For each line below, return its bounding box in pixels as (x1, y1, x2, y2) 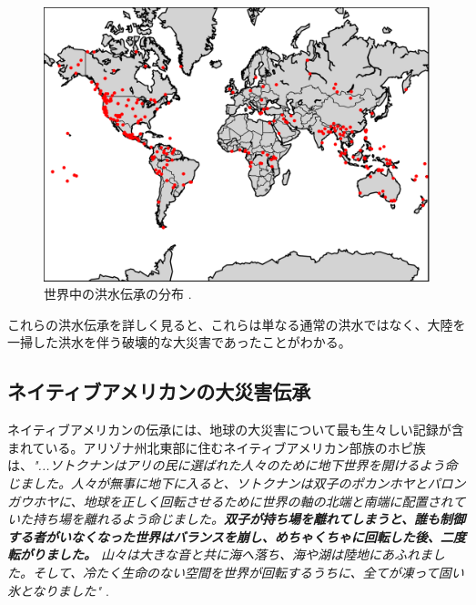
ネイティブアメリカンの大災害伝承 (7, 377, 311, 405)
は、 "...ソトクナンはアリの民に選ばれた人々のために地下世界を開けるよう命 (7, 456, 458, 475)
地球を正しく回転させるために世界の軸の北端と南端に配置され (83, 491, 453, 510)
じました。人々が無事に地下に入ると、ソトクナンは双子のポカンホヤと (7, 473, 428, 492)
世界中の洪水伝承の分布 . (44, 284, 192, 303)
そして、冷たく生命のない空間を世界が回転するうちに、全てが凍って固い (32, 562, 464, 581)
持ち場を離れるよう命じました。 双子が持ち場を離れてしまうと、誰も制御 (32, 509, 466, 528)
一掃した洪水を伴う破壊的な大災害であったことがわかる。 (7, 333, 351, 352)
